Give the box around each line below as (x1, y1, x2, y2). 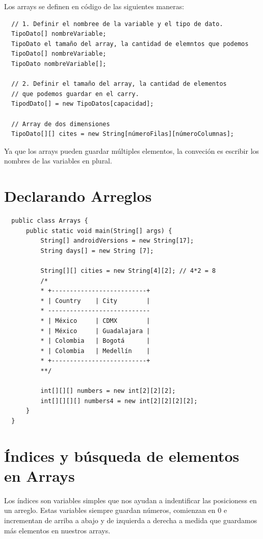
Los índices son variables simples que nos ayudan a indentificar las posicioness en (4, 495, 257, 505)
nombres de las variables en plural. (4, 155, 112, 166)
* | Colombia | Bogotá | (40, 337, 150, 345)
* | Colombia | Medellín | (40, 347, 150, 355)
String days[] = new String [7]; (40, 247, 154, 254)
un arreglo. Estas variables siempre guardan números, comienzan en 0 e (4, 505, 227, 515)
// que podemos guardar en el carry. (11, 90, 139, 98)
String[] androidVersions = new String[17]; (40, 237, 194, 245)
